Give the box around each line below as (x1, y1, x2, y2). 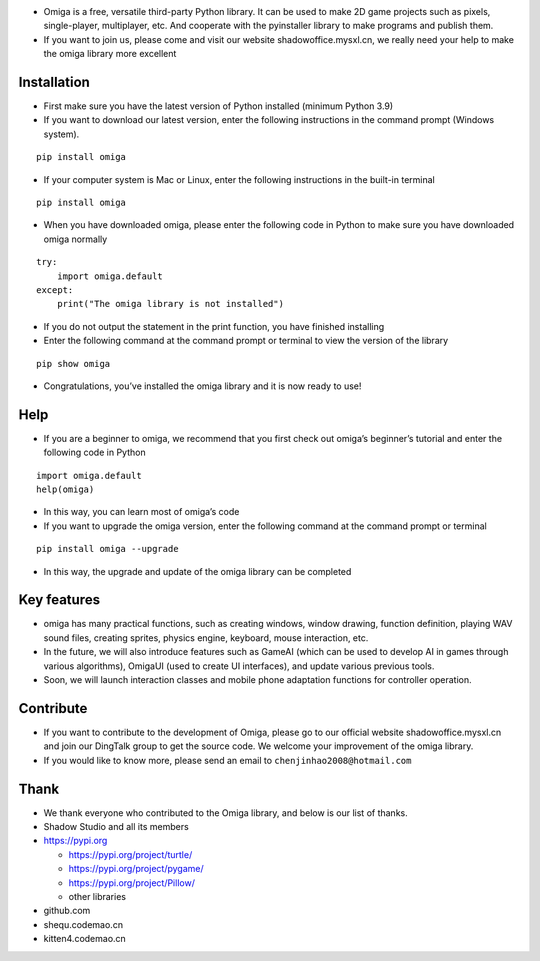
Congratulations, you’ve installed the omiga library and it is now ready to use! (43, 380, 362, 392)
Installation (18, 73, 90, 90)
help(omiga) (36, 484, 95, 495)
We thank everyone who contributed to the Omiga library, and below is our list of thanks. (43, 806, 409, 819)
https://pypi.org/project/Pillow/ (68, 876, 195, 889)
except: (36, 284, 74, 295)
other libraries (68, 890, 127, 902)
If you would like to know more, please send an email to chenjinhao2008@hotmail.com (43, 754, 412, 766)
